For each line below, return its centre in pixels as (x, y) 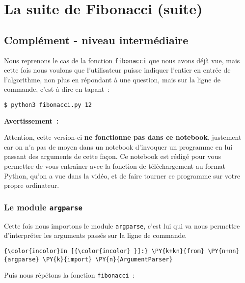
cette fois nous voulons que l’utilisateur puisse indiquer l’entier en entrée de (117, 70)
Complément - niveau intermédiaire (96, 39)
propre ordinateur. (32, 185)
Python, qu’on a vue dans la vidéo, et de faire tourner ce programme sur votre (122, 175)
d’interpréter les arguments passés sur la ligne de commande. (95, 235)
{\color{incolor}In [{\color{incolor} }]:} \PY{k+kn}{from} (104, 251)
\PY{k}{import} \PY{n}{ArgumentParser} (108, 259)
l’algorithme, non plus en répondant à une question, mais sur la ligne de (112, 79)
